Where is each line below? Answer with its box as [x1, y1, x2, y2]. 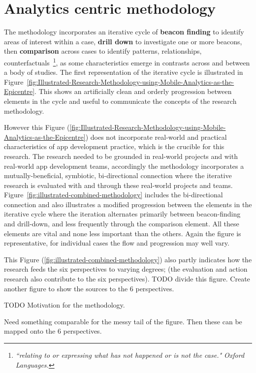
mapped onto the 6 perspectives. [4, 326, 102, 336]
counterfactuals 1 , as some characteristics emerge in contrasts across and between [4, 56, 250, 67]
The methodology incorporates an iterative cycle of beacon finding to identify [4, 27, 244, 37]
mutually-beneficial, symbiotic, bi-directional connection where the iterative [4, 170, 232, 181]
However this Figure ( [4, 122, 70, 132]
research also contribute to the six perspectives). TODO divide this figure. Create [4, 274, 250, 284]
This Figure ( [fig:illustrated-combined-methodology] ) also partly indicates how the [4, 254, 252, 264]
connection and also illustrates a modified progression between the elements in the [4, 199, 252, 209]
